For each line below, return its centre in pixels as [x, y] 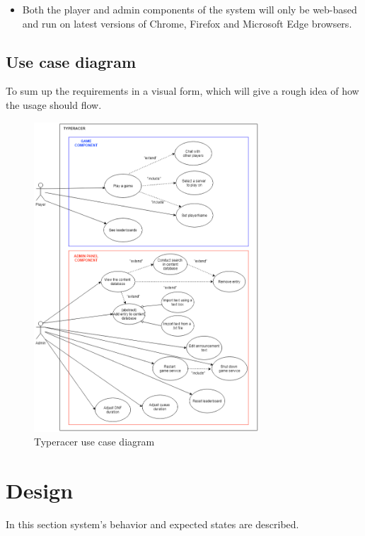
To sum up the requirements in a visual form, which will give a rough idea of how [182, 91]
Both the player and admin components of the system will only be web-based [190, 9]
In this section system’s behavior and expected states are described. [152, 524]
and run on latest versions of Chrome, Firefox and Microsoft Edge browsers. [187, 23]
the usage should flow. [54, 104]
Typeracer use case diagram [94, 442]
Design [40, 490]
